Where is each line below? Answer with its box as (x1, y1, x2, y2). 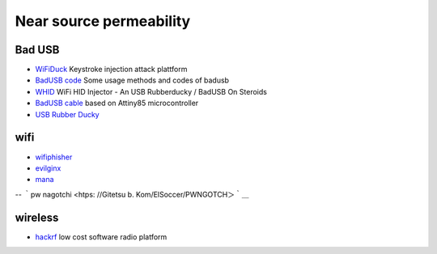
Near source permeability (15, 12, 191, 30)
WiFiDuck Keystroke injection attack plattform (35, 65, 188, 74)
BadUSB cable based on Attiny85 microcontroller (35, 98, 199, 108)
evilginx (35, 163, 62, 173)
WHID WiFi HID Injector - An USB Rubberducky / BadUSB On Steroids (35, 87, 267, 96)
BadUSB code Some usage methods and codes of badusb (35, 75, 230, 85)
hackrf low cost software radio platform (35, 231, 168, 242)
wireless (15, 210, 59, 224)
